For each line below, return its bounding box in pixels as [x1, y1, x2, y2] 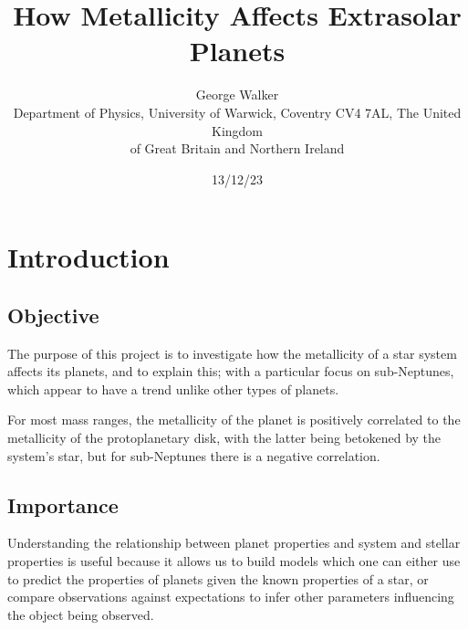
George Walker [195, 85, 279, 104]
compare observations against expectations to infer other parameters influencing [7, 587, 454, 606]
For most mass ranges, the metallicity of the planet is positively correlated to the [7, 410, 461, 429]
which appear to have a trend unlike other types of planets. [7, 379, 339, 398]
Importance [7, 490, 119, 519]
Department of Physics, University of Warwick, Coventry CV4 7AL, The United [13, 102, 462, 121]
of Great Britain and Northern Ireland [130, 139, 345, 158]
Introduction [7, 238, 170, 276]
